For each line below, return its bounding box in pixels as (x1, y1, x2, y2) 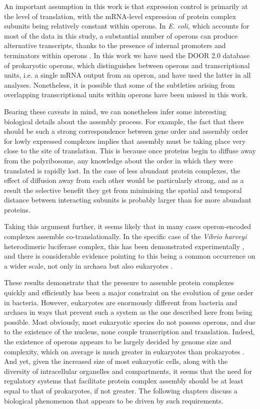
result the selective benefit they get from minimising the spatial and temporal (4, 184, 242, 195)
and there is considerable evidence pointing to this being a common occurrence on (4, 251, 255, 261)
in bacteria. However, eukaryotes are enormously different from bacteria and (4, 297, 237, 307)
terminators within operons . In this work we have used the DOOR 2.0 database (4, 50, 250, 60)
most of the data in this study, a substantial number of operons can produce (4, 30, 238, 41)
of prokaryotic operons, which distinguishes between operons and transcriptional (4, 60, 250, 70)
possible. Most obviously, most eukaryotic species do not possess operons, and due (4, 316, 255, 327)
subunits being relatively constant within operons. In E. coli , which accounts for (4, 21, 249, 31)
